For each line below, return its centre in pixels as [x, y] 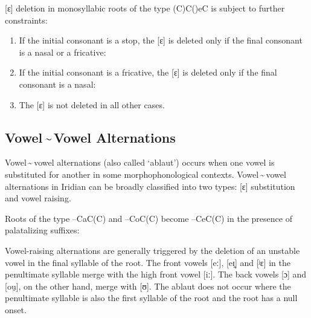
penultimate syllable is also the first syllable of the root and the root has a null [151, 298]
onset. [16, 309]
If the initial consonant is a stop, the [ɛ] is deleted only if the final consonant [161, 40]
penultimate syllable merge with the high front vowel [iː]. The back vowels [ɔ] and [156, 274]
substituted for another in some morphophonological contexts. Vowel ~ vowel [146, 174]
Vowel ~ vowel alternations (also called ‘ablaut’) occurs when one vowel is [140, 162]
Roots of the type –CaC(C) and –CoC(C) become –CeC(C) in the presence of [149, 218]
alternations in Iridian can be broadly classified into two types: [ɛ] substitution [150, 186]
